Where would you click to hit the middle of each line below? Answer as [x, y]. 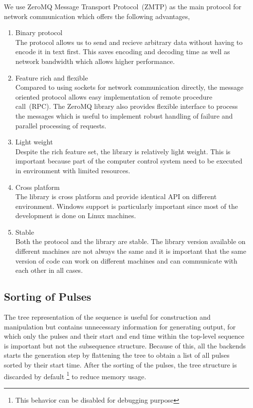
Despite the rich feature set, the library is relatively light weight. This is [123, 151]
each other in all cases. [49, 270]
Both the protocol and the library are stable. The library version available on [130, 241]
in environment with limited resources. [73, 170]
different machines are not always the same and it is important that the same [131, 251]
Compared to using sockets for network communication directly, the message [129, 87]
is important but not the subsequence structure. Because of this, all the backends [125, 345]
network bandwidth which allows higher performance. [95, 61]
